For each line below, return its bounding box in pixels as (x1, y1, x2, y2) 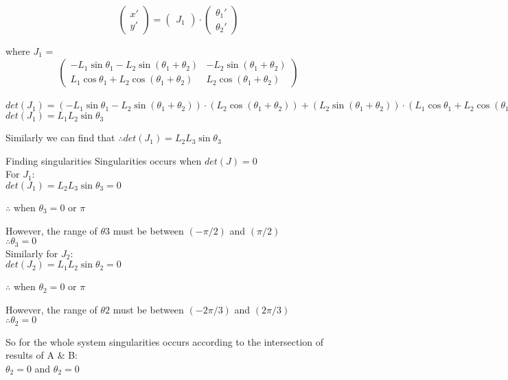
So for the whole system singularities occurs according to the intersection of (5, 334, 324, 348)
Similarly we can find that (5, 130, 115, 145)
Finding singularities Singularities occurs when (5, 153, 202, 167)
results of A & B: (5, 348, 78, 362)
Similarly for (5, 246, 58, 260)
